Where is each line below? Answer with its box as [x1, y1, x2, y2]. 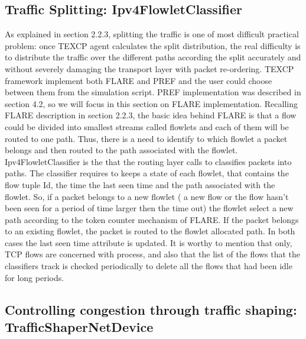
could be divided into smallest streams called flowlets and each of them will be [5, 120, 289, 133]
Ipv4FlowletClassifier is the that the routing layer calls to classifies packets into [5, 155, 292, 167]
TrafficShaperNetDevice [5, 318, 154, 336]
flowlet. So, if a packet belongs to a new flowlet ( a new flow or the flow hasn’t [5, 190, 289, 202]
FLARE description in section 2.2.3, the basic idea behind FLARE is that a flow [5, 109, 297, 121]
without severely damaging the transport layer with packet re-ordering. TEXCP [5, 62, 294, 75]
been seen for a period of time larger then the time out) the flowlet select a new [5, 202, 294, 214]
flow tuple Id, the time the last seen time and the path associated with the [5, 178, 275, 191]
